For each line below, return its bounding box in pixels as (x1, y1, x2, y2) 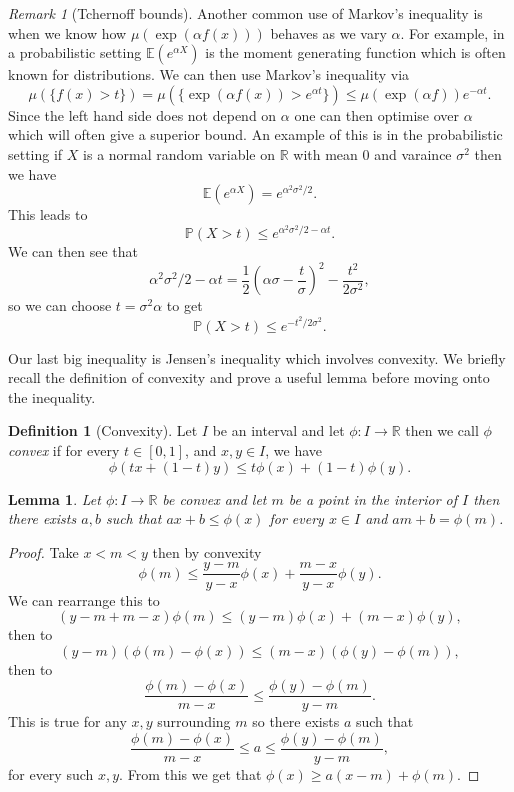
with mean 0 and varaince (293, 143, 452, 164)
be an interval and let (212, 420, 345, 441)
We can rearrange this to (8, 589, 160, 610)
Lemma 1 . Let (8, 488, 101, 509)
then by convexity (152, 541, 262, 562)
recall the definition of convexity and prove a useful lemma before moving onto (8, 367, 490, 388)
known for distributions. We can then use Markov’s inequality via (8, 64, 410, 85)
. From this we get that (119, 764, 262, 785)
